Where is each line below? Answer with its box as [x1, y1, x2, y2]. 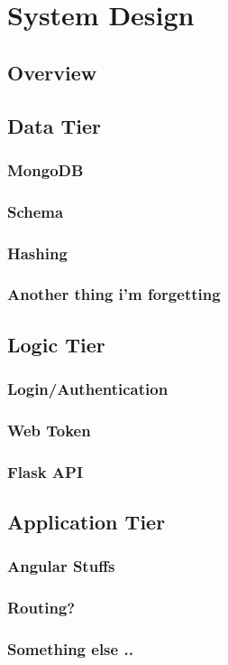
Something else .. [7, 638, 133, 660]
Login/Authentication [7, 378, 169, 400]
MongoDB [7, 158, 84, 181]
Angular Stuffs [7, 555, 115, 577]
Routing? [7, 596, 76, 619]
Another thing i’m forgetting [7, 283, 221, 305]
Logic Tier [7, 330, 105, 358]
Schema [7, 200, 64, 222]
